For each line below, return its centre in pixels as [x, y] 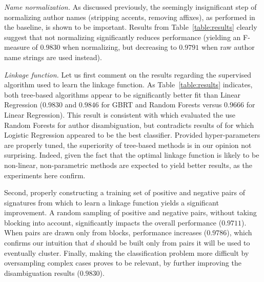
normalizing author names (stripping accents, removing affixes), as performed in [130, 17]
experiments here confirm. [45, 175]
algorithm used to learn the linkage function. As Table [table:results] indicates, [128, 84]
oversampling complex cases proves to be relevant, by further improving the [123, 263]
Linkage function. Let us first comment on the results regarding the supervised [128, 74]
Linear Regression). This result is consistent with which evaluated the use [120, 114]
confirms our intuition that [46, 243]
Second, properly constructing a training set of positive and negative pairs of [125, 192]
